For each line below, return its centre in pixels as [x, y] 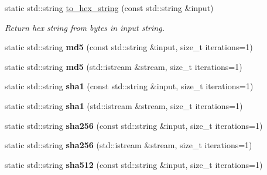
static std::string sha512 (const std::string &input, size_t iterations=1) [134, 164]
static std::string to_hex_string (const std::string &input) [109, 8]
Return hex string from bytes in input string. [85, 27]
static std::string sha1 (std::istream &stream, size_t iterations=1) [124, 105]
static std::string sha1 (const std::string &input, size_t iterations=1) [129, 86]
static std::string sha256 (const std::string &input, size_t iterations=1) [134, 125]
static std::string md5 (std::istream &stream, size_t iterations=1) [124, 66]
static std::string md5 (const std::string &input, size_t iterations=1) [129, 47]
